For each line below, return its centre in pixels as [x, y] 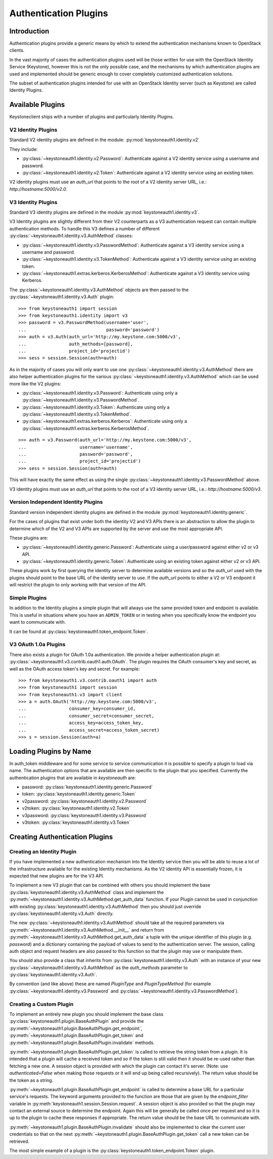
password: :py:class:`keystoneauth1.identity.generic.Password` [87, 787]
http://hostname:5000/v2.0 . [38, 189]
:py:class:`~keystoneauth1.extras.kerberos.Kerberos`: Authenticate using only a [104, 421]
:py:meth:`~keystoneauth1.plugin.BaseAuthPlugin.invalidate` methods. [82, 1043]
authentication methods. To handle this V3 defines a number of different [84, 228]
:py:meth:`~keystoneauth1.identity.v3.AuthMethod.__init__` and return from [87, 930]
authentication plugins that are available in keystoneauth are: [73, 778]
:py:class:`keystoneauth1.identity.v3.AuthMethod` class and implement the [87, 892]
